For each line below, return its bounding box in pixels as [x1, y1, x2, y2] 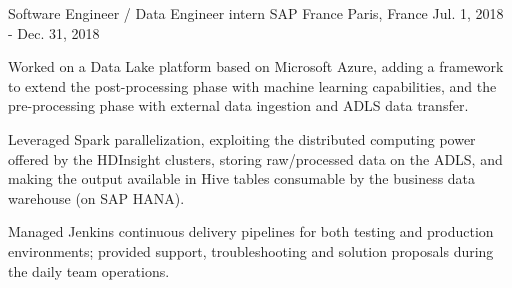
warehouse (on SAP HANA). [8, 187, 185, 208]
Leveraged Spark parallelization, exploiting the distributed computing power [8, 128, 476, 149]
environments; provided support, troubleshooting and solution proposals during [8, 240, 494, 261]
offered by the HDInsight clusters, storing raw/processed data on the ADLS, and [8, 148, 503, 169]
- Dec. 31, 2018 [8, 22, 100, 43]
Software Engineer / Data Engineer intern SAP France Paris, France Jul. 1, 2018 [8, 3, 504, 23]
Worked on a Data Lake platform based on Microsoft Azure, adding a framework [8, 56, 504, 77]
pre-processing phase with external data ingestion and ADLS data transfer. [8, 95, 469, 116]
